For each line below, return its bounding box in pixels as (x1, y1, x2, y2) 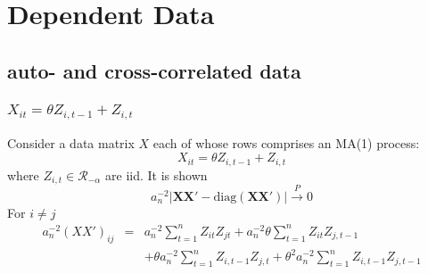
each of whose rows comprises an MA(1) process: (152, 134, 420, 153)
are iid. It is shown (105, 165, 208, 184)
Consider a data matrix (7, 134, 135, 153)
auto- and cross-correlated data (7, 56, 301, 84)
